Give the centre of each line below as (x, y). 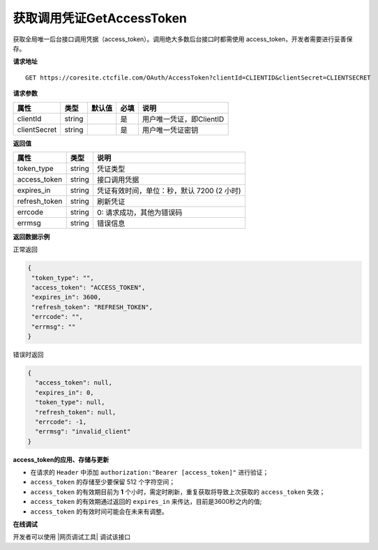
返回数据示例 (31, 237)
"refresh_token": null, (76, 412)
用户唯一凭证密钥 (170, 130)
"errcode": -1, (61, 422)
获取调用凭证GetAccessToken (100, 18)
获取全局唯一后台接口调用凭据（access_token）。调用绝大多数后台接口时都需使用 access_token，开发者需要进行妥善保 (183, 39)
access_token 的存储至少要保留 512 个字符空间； (103, 482)
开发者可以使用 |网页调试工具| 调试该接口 (72, 537)
